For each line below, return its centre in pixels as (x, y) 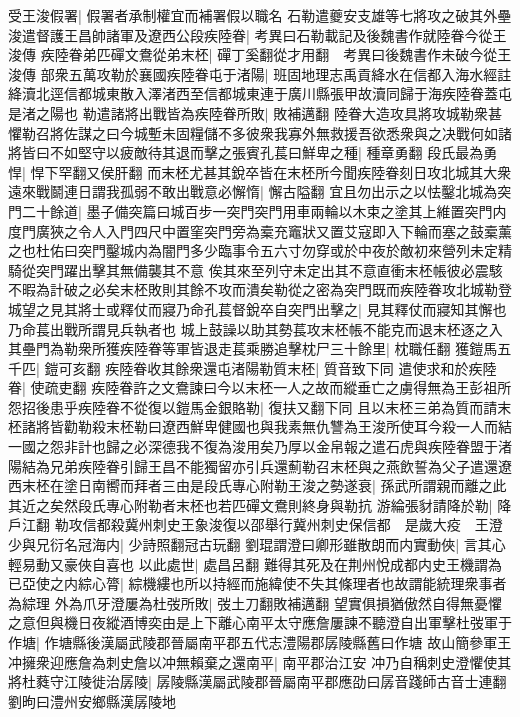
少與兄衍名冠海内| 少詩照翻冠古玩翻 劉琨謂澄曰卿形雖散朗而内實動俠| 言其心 (257, 544)
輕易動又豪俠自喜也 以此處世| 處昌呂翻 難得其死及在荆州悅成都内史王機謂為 (255, 563)
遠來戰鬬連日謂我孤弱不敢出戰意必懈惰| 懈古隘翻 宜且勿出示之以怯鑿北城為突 (260, 191)
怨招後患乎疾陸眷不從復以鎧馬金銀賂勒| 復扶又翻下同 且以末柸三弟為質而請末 (260, 406)
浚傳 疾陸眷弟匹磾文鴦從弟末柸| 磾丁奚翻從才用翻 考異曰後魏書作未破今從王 (260, 54)
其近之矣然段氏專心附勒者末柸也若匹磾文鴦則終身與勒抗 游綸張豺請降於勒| (250, 504)
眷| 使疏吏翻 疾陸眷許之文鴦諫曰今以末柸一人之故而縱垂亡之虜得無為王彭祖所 (260, 387)
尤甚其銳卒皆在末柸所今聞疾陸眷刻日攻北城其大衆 (350, 171)
